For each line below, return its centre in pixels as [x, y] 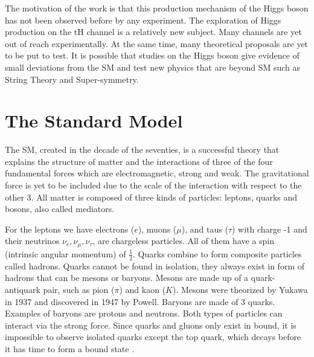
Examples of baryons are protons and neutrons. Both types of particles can [144, 313]
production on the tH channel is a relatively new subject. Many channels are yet [153, 32]
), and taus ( [205, 229]
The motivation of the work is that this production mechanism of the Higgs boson [157, 8]
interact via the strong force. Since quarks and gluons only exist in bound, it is [151, 325]
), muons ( [157, 229]
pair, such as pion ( [79, 289]
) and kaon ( [143, 289]
